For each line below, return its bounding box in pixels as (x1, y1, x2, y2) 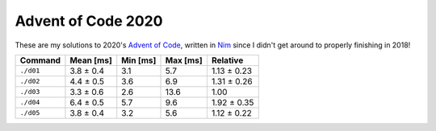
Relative (211, 55, 244, 66)
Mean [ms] (69, 55, 112, 66)
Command (19, 55, 61, 66)
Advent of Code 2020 (15, 12, 163, 30)
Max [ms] (165, 55, 203, 66)
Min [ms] (121, 55, 157, 66)
